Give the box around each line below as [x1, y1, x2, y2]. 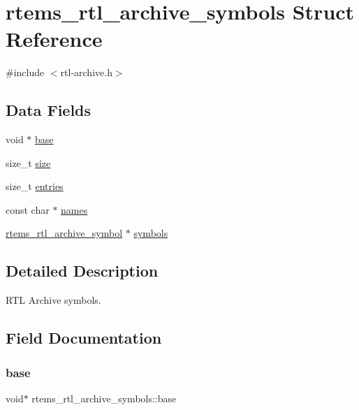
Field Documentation [6, 327, 162, 349]
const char [6, 202, 50, 217]
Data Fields [6, 99, 91, 121]
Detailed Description [6, 260, 159, 281]
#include [6, 65, 45, 80]
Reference [6, 24, 103, 53]
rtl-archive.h [60, 65, 112, 80]
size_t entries [6, 179, 64, 193]
